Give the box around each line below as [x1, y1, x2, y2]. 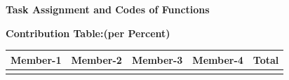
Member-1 [11, 52, 62, 67]
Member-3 [131, 52, 183, 67]
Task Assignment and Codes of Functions [6, 2, 210, 16]
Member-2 [71, 52, 122, 67]
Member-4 [192, 52, 243, 67]
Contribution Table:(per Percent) [6, 25, 170, 40]
